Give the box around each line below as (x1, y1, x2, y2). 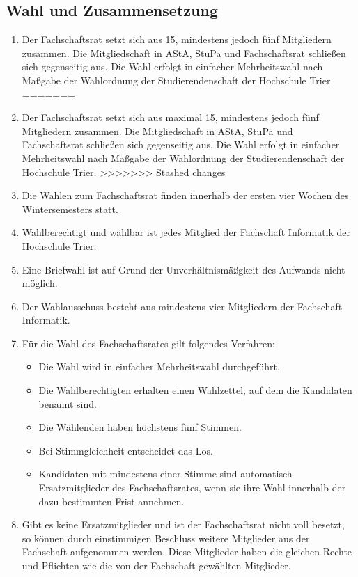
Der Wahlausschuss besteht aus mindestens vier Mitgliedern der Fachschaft (22, 299, 343, 313)
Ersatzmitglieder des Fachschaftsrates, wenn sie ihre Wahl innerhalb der (38, 480, 346, 495)
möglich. (22, 276, 58, 290)
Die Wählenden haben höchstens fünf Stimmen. (38, 420, 242, 434)
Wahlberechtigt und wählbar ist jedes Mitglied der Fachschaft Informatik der (22, 225, 351, 239)
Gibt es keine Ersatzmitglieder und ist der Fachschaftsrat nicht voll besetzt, (22, 517, 345, 532)
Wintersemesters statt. (22, 201, 118, 216)
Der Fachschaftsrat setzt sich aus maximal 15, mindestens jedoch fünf (22, 110, 319, 125)
